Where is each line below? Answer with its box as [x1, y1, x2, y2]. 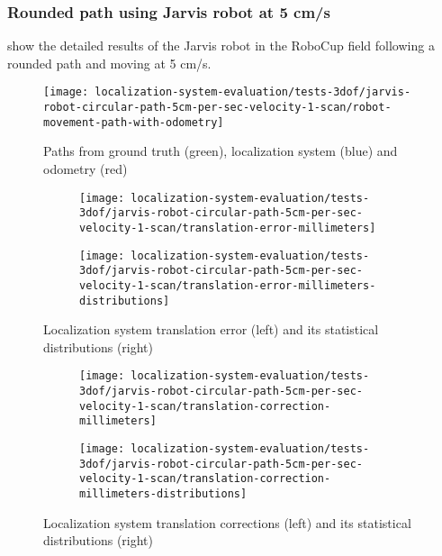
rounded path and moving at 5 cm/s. [7, 53, 212, 72]
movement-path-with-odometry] [43, 115, 224, 129]
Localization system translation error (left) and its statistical [43, 320, 379, 339]
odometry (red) [43, 159, 128, 178]
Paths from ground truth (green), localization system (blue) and [43, 141, 398, 160]
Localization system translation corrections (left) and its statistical [43, 513, 411, 532]
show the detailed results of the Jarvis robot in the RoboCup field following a [7, 36, 435, 55]
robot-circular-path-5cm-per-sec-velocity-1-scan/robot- [43, 101, 392, 114]
